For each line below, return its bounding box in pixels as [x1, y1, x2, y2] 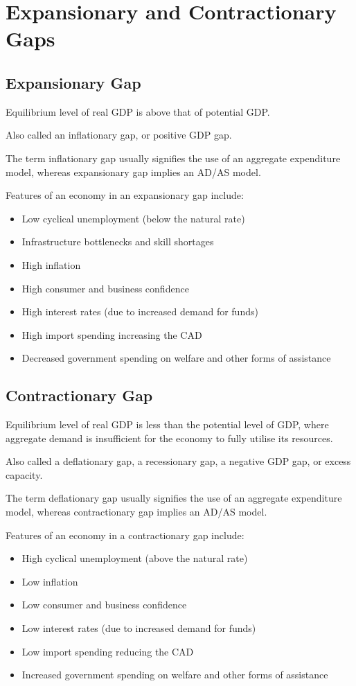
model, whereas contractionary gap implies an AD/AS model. [6, 504, 267, 519]
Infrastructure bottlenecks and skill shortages [21, 234, 214, 249]
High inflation [21, 257, 81, 272]
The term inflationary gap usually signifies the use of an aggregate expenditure [6, 150, 341, 165]
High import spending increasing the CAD [21, 327, 202, 342]
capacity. [6, 467, 43, 482]
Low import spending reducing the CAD [21, 644, 194, 658]
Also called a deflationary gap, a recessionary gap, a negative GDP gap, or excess [6, 454, 351, 468]
